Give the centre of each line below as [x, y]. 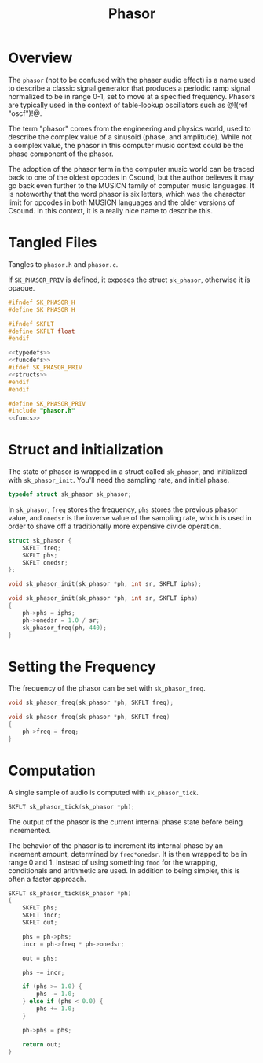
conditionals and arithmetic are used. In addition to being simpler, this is [124, 870]
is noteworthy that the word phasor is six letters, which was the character [127, 194]
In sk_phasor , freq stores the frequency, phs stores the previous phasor [123, 509]
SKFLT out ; [40, 923]
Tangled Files [53, 243]
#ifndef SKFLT [31, 324]
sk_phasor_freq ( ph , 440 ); [65, 628]
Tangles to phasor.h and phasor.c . [63, 264]
